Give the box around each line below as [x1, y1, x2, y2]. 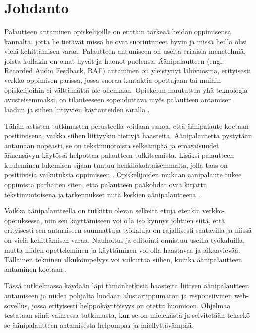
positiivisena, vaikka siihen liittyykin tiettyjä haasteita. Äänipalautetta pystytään [4, 131, 252, 141]
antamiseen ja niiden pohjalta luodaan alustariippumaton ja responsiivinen [4, 290, 232, 300]
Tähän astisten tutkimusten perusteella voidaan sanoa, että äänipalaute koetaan [4, 121, 249, 131]
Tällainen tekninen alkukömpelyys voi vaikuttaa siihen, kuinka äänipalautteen [4, 254, 242, 265]
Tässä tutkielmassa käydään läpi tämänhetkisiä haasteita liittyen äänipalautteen [4, 280, 249, 291]
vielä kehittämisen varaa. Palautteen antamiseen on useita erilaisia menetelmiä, [4, 46, 246, 56]
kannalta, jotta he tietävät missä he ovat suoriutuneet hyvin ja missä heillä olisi [4, 36, 247, 46]
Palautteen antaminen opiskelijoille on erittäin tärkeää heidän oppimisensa [4, 26, 231, 37]
